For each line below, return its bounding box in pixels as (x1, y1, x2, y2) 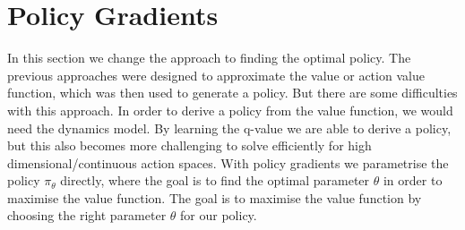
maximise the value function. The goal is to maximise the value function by (7, 188, 422, 207)
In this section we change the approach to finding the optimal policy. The (7, 48, 411, 67)
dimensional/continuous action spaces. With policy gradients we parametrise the (7, 153, 449, 172)
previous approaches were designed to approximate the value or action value (7, 65, 425, 84)
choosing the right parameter (7, 206, 167, 225)
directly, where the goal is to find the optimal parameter (60, 171, 370, 190)
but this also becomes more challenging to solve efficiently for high (7, 136, 372, 155)
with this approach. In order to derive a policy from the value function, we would (7, 100, 453, 119)
